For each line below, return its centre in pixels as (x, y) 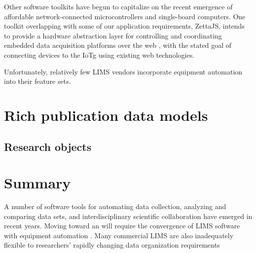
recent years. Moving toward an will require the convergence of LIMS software (122, 226)
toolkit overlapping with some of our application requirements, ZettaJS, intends (124, 26)
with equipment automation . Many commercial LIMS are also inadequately (119, 235)
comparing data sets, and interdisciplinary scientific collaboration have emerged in (128, 216)
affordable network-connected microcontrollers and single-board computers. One (125, 16)
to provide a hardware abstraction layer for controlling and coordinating (113, 35)
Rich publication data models (106, 115)
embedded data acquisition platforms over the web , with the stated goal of (118, 45)
